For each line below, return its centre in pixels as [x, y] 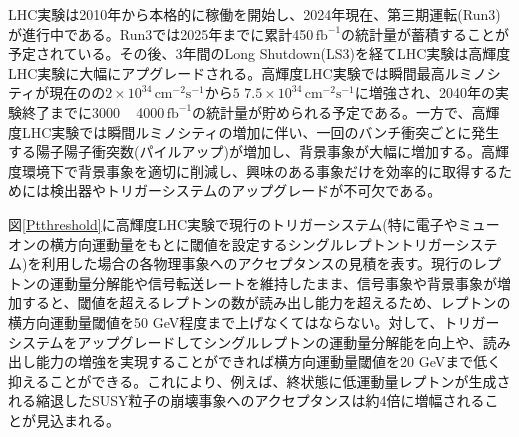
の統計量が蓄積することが [425, 33]
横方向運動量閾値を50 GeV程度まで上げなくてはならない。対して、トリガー [254, 321]
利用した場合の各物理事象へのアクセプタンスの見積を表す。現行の [257, 263]
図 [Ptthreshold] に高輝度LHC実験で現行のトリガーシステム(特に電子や [233, 223]
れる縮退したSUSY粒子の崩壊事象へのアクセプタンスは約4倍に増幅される [246, 400]
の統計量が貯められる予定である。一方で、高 [339, 111]
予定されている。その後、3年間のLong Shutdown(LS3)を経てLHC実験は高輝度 [259, 53]
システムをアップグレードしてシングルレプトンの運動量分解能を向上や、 [245, 341]
